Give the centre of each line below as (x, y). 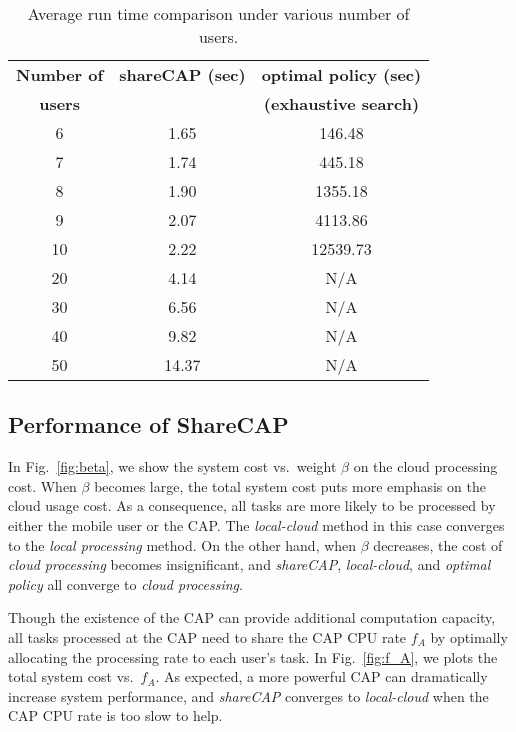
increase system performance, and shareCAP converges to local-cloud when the (248, 695)
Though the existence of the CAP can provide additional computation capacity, (252, 617)
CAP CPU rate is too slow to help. (115, 715)
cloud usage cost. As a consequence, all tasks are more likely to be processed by (252, 505)
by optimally (469, 636)
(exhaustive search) (341, 103)
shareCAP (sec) (182, 74)
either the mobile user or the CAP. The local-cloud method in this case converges (256, 524)
